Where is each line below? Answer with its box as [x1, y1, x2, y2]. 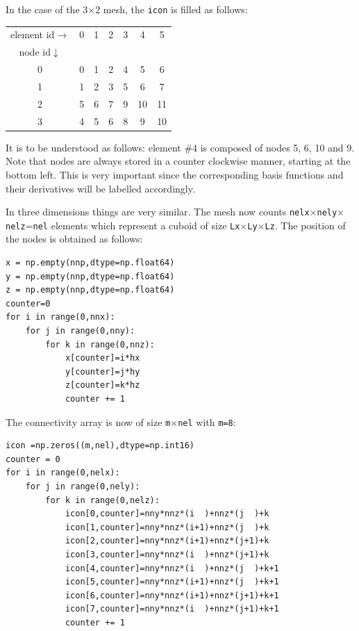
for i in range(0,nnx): [6, 312, 115, 322]
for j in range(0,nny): [25, 325, 135, 336]
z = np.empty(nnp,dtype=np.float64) [6, 285, 175, 295]
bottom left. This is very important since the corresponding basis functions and [6, 167, 344, 181]
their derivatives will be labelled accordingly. [6, 181, 195, 195]
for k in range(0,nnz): [45, 339, 155, 350]
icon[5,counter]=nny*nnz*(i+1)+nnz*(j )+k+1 [65, 577, 279, 587]
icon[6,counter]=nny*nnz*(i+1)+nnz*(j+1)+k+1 [65, 590, 279, 600]
